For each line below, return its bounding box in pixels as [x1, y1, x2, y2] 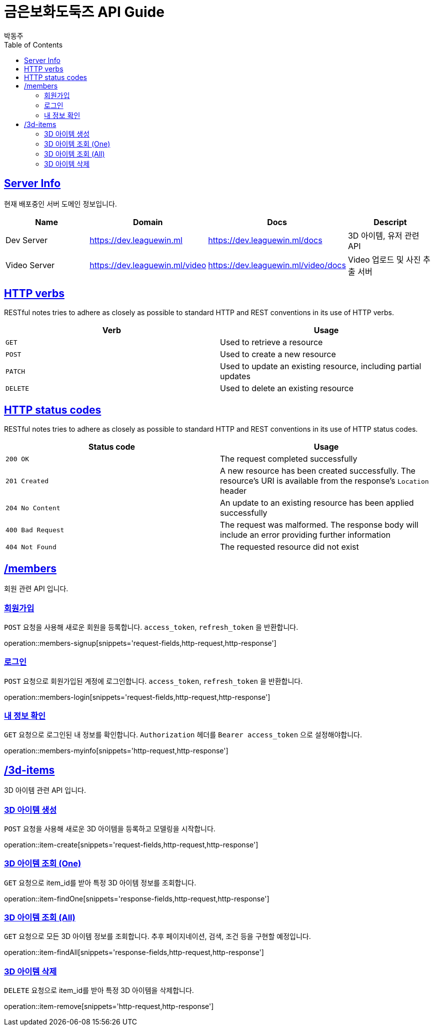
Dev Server [5, 235, 47, 245]
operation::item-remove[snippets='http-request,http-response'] [4, 1002, 214, 1011]
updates [220, 371, 250, 382]
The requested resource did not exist [220, 542, 359, 552]
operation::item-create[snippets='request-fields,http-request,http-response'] [4, 840, 258, 849]
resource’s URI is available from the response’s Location [220, 476, 429, 486]
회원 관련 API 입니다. [4, 584, 68, 593]
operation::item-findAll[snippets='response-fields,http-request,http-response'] [4, 948, 264, 957]
